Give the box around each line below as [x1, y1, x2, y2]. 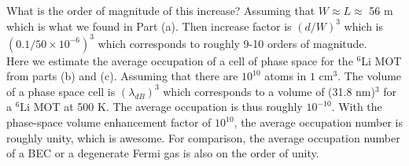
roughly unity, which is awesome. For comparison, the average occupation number [6, 129, 400, 146]
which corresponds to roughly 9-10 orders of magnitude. [98, 35, 367, 51]
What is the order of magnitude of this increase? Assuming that [6, 2, 315, 18]
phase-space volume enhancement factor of [6, 114, 212, 131]
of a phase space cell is [6, 83, 116, 99]
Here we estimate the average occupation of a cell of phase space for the [6, 52, 353, 68]
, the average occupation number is [234, 114, 403, 131]
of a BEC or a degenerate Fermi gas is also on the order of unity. [6, 145, 319, 161]
